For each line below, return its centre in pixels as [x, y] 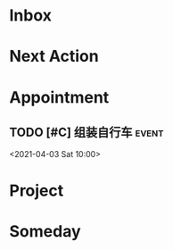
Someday [45, 231]
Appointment [59, 97]
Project [37, 191]
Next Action [54, 57]
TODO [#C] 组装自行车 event [86, 132]
